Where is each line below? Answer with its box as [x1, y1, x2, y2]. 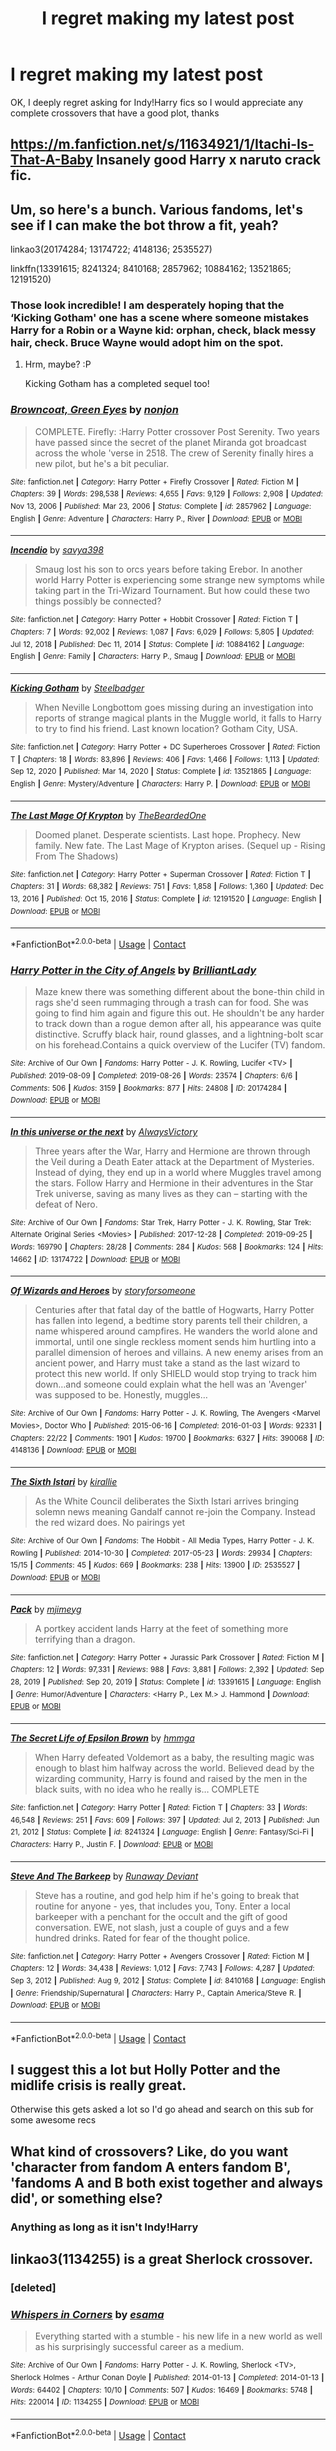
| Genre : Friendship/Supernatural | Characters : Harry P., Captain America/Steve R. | [10, 1988, 302, 1998]
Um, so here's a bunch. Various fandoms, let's [10, 201, 304, 218]
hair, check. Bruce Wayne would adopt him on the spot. [10, 336, 284, 350]
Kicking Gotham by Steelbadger [10, 682, 145, 694]
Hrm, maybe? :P [24, 358, 92, 371]
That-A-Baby [10, 152, 94, 169]
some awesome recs [10, 2114, 97, 2126]
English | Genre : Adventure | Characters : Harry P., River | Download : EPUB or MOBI [10, 513, 303, 524]
